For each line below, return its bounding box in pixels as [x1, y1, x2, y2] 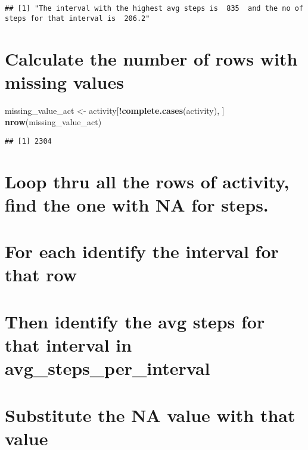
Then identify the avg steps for [5, 309, 265, 333]
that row [5, 262, 77, 287]
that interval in [5, 332, 132, 356]
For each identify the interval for [5, 239, 279, 263]
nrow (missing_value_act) [5, 116, 102, 128]
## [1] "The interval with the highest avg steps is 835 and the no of [5, 4, 304, 13]
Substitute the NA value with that [5, 402, 295, 427]
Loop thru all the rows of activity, [5, 169, 290, 193]
